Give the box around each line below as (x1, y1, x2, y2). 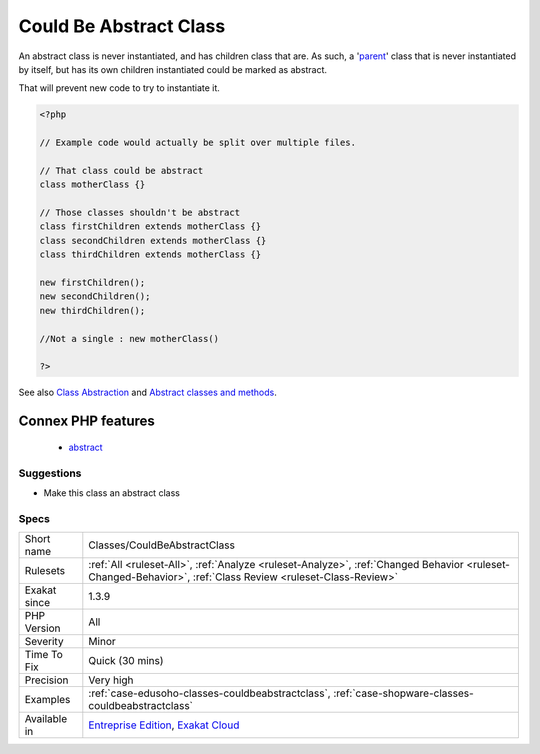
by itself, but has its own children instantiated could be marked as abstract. (18, 63, 328, 75)
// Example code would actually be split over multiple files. (39, 137, 357, 149)
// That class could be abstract (39, 165, 204, 176)
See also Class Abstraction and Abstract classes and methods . (18, 386, 277, 399)
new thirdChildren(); (39, 305, 146, 316)
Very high (88, 673, 134, 687)
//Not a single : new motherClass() (39, 333, 220, 344)
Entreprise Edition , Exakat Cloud (88, 718, 240, 732)
